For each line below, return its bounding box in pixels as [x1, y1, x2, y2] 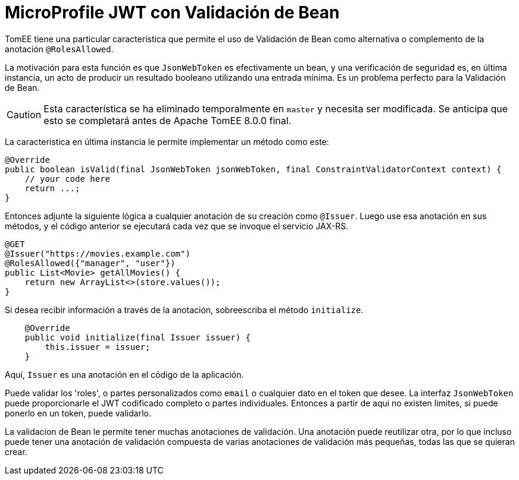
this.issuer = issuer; [45, 342, 151, 352]
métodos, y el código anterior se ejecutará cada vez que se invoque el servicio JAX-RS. [5, 220, 349, 231]
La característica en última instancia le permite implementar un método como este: [5, 136, 329, 147]
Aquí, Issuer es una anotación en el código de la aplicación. [5, 369, 244, 380]
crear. [5, 446, 27, 457]
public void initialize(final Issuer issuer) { [24, 332, 251, 342]
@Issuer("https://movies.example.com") [5, 248, 190, 258]
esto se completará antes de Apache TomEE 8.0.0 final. [43, 114, 292, 127]
